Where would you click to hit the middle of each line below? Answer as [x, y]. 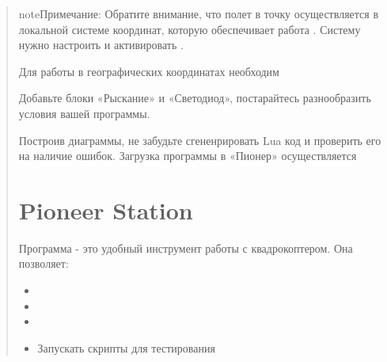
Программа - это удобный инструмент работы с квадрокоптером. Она [186, 248]
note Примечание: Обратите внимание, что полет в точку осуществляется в [199, 13]
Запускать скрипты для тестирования [126, 347]
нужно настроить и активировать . [101, 45]
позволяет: [44, 263]
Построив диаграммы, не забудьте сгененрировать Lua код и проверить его [200, 140]
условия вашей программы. [84, 113]
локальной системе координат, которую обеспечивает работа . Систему [190, 29]
